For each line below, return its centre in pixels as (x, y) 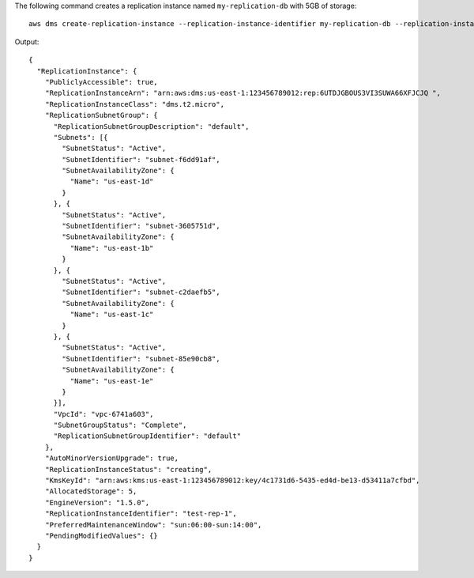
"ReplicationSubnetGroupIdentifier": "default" (147, 436)
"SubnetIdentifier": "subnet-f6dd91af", (141, 159)
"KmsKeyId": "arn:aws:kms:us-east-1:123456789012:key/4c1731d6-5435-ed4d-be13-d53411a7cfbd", (232, 481)
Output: (27, 42)
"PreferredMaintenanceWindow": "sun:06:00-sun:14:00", (153, 525)
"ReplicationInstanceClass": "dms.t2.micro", (135, 104)
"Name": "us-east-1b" (112, 248)
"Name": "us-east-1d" (112, 181)
